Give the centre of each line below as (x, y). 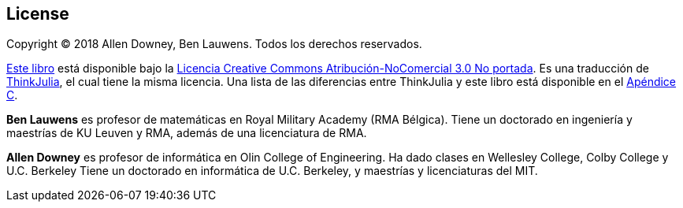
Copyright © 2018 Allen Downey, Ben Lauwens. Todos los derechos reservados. (214, 44)
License (38, 14)
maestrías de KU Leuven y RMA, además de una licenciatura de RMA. (187, 133)
